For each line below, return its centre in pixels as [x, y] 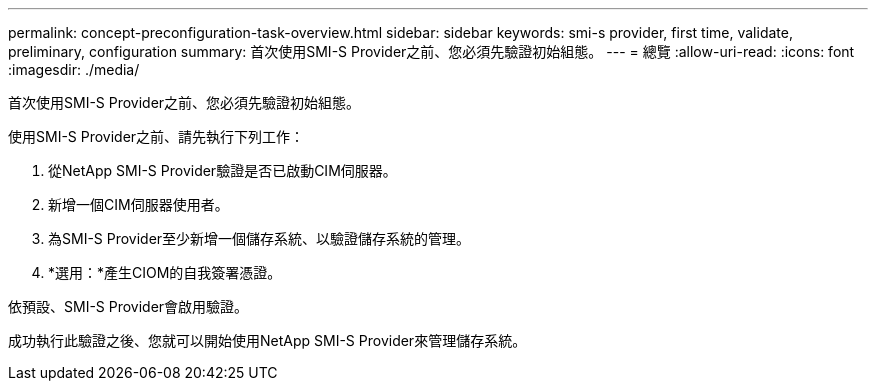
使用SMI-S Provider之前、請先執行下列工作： [156, 136]
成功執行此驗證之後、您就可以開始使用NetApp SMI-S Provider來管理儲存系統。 [267, 340]
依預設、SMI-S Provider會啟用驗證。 [128, 306]
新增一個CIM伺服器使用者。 [138, 204]
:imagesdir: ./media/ [74, 69]
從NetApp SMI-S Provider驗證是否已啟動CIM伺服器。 [222, 170]
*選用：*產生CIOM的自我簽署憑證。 [165, 272]
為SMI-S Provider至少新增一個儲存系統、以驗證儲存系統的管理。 [259, 238]
